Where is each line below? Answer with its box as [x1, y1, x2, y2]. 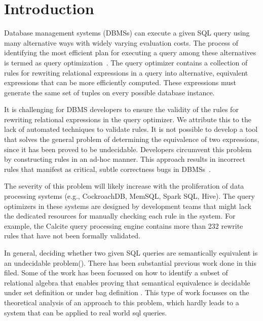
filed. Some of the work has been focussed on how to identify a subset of [4, 267, 228, 278]
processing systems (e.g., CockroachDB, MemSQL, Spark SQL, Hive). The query [4, 191, 255, 201]
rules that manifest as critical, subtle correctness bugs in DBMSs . [4, 163, 211, 174]
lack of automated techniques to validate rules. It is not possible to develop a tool [4, 124, 258, 134]
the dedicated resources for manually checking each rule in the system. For [4, 210, 236, 221]
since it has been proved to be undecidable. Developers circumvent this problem [4, 144, 252, 154]
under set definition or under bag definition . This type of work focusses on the [4, 287, 249, 298]
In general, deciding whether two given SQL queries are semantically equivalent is [4, 247, 258, 258]
